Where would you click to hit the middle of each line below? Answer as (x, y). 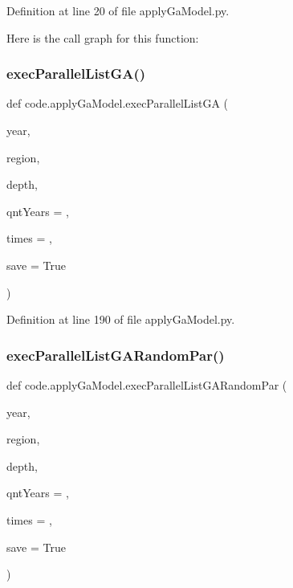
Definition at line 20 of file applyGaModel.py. (118, 10)
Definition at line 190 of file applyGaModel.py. (121, 319)
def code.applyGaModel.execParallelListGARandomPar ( (147, 384)
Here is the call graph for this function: (103, 37)
